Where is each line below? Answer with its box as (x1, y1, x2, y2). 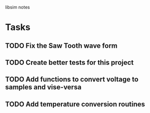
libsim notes (5, 4, 30, 10)
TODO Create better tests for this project (5, 58, 134, 67)
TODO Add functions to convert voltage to (5, 75, 139, 84)
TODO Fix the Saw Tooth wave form (5, 41, 118, 50)
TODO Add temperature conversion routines (5, 100, 146, 109)
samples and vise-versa (5, 83, 82, 92)
